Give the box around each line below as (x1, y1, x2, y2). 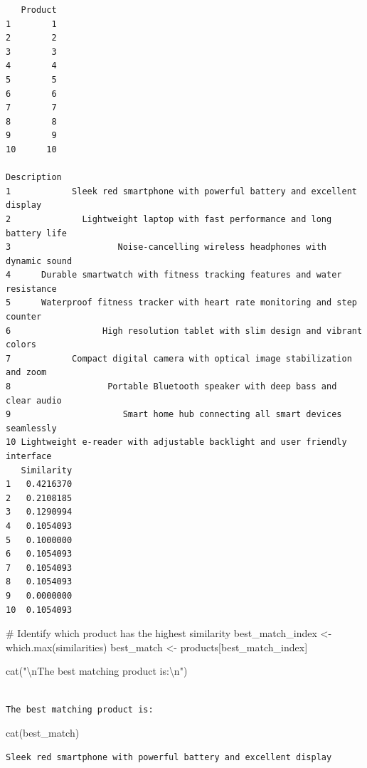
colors (6, 340, 36, 350)
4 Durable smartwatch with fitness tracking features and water (6, 270, 342, 280)
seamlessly (6, 423, 57, 433)
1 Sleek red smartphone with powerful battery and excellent (6, 186, 357, 196)
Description (6, 172, 62, 183)
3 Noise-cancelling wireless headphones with (6, 242, 327, 253)
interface (6, 451, 52, 461)
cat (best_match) (6, 725, 80, 740)
